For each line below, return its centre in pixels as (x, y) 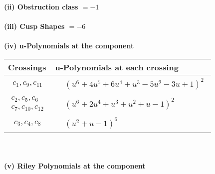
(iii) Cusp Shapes (34, 26)
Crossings (27, 67)
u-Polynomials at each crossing (117, 67)
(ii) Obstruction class (41, 6)
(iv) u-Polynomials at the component (69, 46)
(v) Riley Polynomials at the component (75, 165)
